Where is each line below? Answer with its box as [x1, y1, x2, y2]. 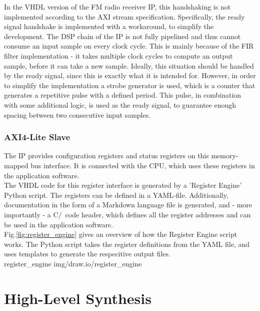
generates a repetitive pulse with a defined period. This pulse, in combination [4, 90, 241, 100]
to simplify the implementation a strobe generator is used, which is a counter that [4, 80, 255, 90]
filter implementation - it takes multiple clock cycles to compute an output [4, 50, 233, 61]
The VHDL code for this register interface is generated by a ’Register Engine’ [4, 180, 242, 190]
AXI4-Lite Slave [4, 131, 70, 143]
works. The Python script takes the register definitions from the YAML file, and [4, 238, 249, 249]
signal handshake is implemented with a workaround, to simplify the [4, 21, 214, 32]
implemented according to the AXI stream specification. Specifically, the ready [4, 11, 245, 22]
